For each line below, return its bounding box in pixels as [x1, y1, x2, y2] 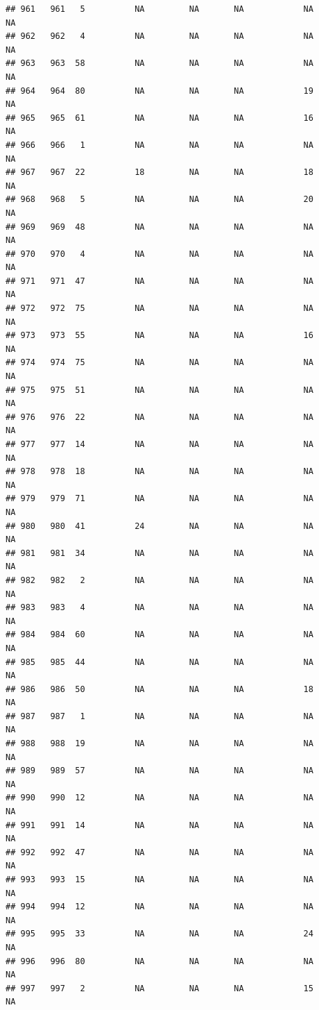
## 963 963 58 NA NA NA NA [6, 58, 313, 69]
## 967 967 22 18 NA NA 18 [6, 167, 313, 178]
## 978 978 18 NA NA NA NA [6, 466, 313, 477]
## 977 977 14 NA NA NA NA [6, 439, 313, 449]
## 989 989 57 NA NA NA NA [6, 766, 313, 776]
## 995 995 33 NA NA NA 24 [6, 929, 313, 939]
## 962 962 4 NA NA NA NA [6, 31, 313, 42]
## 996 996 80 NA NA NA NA [6, 956, 313, 966]
